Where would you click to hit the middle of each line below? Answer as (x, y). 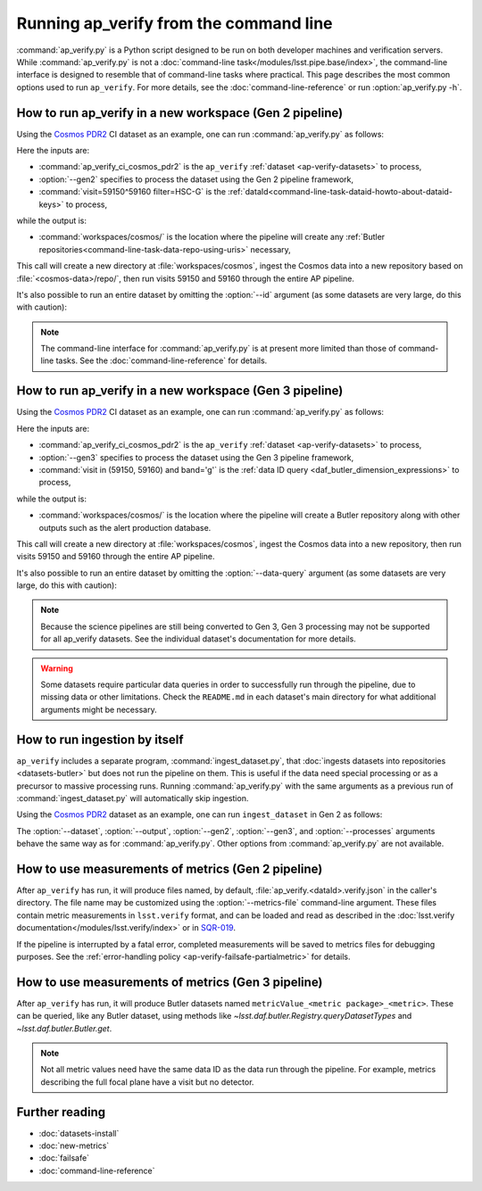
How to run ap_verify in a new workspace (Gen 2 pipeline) (180, 113)
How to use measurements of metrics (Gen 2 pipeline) (170, 868)
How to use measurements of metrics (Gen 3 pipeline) (170, 982)
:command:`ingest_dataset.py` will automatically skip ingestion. (133, 798)
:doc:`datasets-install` (79, 1133)
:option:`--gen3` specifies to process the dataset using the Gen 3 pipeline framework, (196, 457)
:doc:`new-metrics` (74, 1146)
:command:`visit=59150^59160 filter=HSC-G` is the (133, 192)
